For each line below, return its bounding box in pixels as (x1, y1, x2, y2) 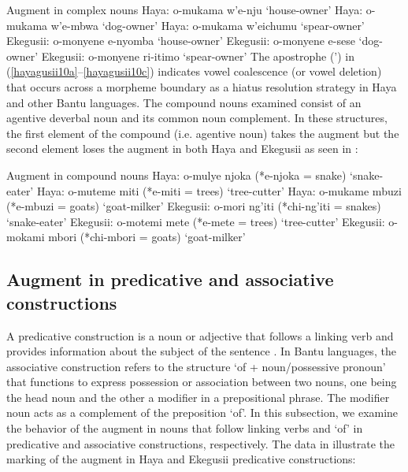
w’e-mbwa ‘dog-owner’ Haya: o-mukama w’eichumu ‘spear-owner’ (50, 17, 365, 33)
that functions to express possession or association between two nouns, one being (6, 374, 397, 390)
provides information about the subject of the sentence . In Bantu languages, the (6, 343, 396, 359)
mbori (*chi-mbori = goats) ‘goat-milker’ (48, 229, 246, 245)
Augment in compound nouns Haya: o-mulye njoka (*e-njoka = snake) (6, 166, 347, 183)
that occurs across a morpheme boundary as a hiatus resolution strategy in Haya (6, 78, 397, 95)
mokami (6, 229, 45, 245)
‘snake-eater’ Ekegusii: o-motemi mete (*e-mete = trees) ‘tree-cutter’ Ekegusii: (6, 213, 385, 229)
